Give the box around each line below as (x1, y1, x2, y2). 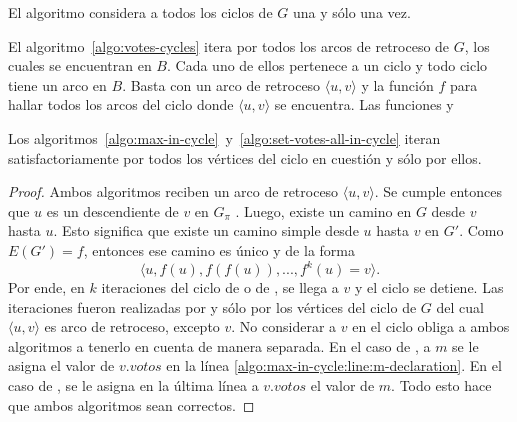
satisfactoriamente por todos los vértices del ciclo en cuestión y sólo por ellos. (8, 147, 482, 168)
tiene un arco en (8, 74, 107, 95)
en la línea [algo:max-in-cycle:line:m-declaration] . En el (166, 355, 502, 376)
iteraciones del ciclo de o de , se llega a (101, 277, 339, 298)
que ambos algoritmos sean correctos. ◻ (8, 394, 255, 415)
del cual (436, 296, 484, 317)
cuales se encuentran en (8, 55, 152, 76)
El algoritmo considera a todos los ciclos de (8, 2, 273, 22)
